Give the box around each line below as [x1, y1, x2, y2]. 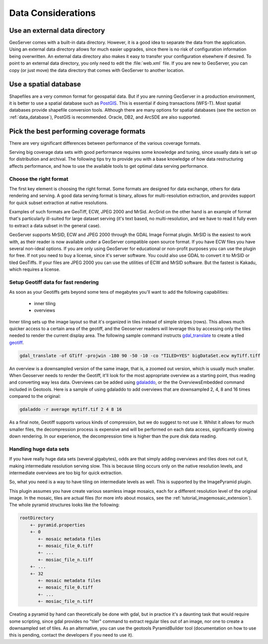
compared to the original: [9, 393, 61, 399]
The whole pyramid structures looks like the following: [9, 502, 120, 508]
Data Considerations [9, 7, 96, 18]
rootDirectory [19, 515, 54, 521]
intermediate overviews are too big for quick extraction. [9, 469, 123, 476]
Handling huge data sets [9, 446, 69, 452]
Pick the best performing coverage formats [9, 127, 146, 135]
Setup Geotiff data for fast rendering [9, 278, 99, 285]
